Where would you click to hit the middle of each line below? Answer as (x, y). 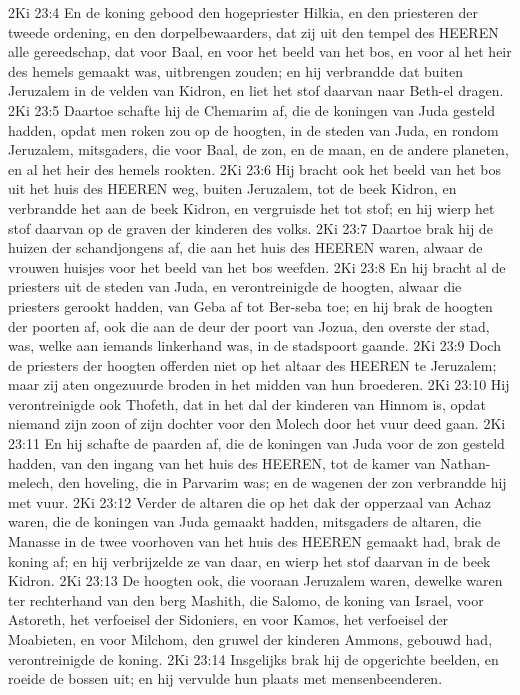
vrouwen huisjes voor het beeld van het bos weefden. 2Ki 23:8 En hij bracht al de (257, 266)
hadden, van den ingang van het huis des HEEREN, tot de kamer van (222, 462)
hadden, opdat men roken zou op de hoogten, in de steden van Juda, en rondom (253, 129)
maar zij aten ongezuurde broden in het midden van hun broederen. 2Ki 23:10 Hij (259, 384)
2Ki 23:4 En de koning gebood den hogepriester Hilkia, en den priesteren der (243, 12)
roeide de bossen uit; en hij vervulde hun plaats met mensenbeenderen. (225, 678)
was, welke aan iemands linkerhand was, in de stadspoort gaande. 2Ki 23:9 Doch (254, 345)
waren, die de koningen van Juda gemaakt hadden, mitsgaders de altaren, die (244, 521)
